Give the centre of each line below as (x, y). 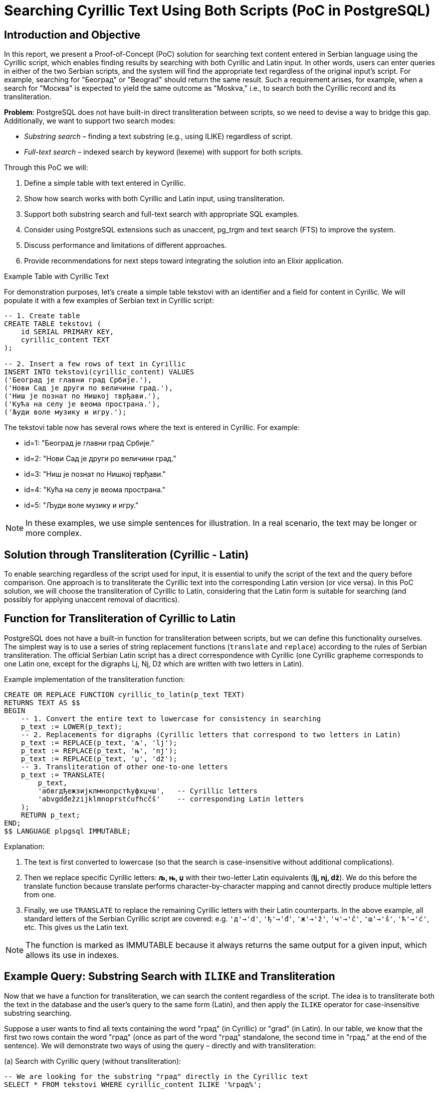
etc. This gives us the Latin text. (77, 927)
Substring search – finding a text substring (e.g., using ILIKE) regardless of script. (158, 136)
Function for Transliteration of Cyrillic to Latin (120, 619)
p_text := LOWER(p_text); (72, 726)
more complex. (54, 533)
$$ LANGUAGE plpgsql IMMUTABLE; (67, 831)
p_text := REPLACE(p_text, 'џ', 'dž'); (99, 759)
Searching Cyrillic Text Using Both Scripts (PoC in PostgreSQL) (217, 11)
